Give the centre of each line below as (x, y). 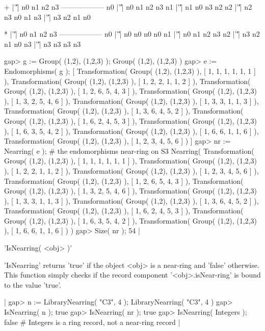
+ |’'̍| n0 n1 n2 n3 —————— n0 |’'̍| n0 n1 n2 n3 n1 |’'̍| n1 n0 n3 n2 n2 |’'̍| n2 (128, 7)
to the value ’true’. (33, 284)
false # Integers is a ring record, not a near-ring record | (92, 322)
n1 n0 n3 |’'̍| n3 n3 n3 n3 (43, 44)
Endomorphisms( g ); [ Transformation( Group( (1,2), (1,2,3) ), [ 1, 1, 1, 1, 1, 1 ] (130, 71)
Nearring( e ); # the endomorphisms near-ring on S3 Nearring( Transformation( (129, 150)
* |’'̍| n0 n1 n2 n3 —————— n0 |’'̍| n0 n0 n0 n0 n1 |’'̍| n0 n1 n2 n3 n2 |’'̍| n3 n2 (132, 34)
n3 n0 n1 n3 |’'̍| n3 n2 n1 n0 (47, 17)
